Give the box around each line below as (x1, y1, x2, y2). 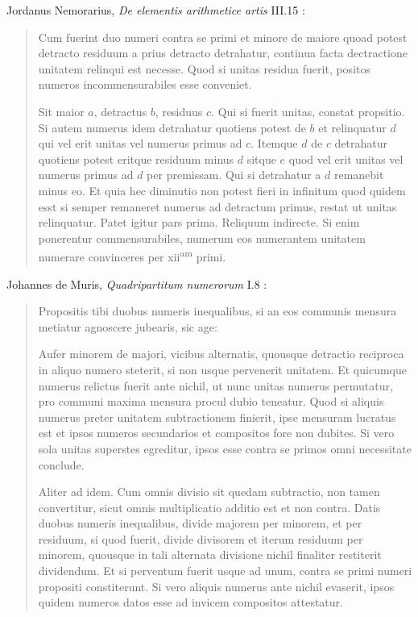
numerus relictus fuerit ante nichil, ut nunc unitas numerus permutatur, (38, 377, 393, 394)
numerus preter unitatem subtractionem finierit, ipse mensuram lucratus (38, 408, 396, 425)
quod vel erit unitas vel (288, 150, 404, 167)
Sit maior (38, 102, 85, 119)
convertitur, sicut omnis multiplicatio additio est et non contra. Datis (38, 498, 381, 515)
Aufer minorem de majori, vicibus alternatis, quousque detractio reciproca (38, 345, 404, 362)
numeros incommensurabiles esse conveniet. (38, 76, 252, 93)
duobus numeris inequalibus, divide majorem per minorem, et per (38, 515, 362, 532)
